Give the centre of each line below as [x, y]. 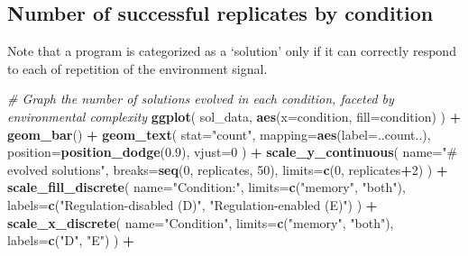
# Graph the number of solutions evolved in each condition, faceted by [201, 99]
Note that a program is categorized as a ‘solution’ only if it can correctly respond [232, 51]
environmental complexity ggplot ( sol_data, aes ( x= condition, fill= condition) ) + [234, 116]
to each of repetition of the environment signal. [138, 68]
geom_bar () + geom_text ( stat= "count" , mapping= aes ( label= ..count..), [219, 134]
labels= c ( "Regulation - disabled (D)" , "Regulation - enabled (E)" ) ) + [193, 204]
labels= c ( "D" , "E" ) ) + [71, 240]
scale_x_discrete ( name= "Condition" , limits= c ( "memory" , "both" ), [201, 222]
